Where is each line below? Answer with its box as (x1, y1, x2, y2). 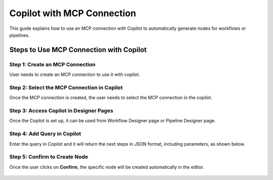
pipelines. (9, 32, 30, 38)
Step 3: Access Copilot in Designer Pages (9, 107, 114, 114)
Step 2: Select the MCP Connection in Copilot (9, 84, 123, 91)
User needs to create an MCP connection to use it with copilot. (9, 71, 140, 78)
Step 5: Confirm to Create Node (9, 153, 88, 160)
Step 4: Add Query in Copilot (9, 130, 81, 138)
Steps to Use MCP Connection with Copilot (9, 46, 147, 54)
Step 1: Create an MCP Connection (9, 61, 96, 68)
